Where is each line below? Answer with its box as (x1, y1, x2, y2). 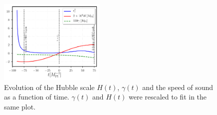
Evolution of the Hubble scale (4, 81, 95, 92)
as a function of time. (4, 91, 69, 102)
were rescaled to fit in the (128, 91, 207, 102)
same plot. (4, 101, 36, 111)
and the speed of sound (142, 81, 214, 92)
